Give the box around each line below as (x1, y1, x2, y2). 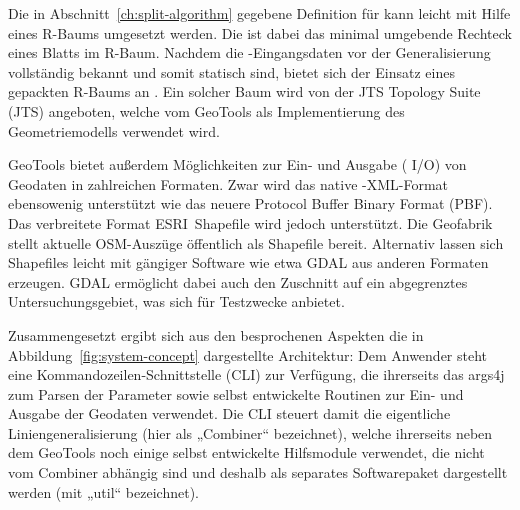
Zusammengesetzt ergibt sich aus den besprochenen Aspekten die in (8, 324, 424, 345)
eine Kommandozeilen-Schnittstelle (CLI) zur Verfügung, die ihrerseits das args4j (8, 364, 505, 385)
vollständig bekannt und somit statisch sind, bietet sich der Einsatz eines (8, 61, 455, 82)
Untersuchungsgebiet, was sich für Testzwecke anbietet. (8, 291, 345, 312)
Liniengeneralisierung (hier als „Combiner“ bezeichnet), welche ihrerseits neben (8, 422, 493, 443)
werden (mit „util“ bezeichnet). (8, 481, 199, 502)
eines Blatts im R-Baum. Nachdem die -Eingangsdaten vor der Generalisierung (8, 42, 491, 63)
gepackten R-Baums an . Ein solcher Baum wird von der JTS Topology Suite (8, 81, 481, 102)
